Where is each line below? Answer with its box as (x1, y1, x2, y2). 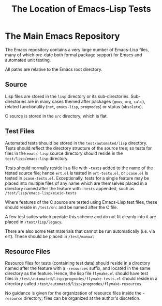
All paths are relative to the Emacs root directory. (5, 66, 103, 72)
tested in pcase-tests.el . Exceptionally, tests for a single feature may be (5, 175, 149, 181)
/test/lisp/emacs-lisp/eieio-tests (5, 191, 77, 195)
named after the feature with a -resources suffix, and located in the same (5, 265, 151, 271)
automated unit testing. (5, 57, 51, 63)
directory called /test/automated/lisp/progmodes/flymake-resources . (5, 281, 143, 287)
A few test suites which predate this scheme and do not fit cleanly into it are (5, 213, 156, 219)
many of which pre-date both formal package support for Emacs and (5, 52, 142, 58)
